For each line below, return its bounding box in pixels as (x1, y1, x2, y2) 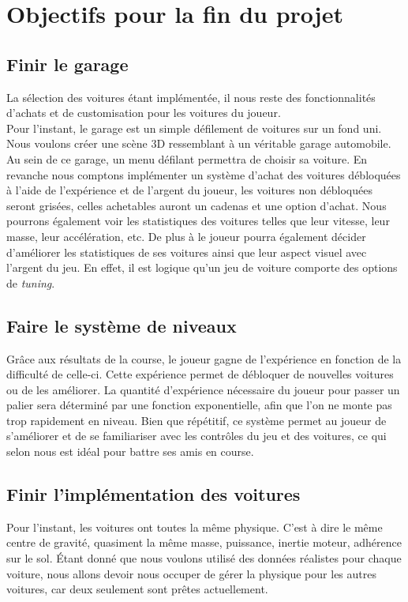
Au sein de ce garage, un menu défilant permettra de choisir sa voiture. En (6, 150, 368, 167)
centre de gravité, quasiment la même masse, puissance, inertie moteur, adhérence (6, 534, 402, 551)
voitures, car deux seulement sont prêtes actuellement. (6, 581, 268, 597)
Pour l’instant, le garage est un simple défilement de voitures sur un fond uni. (6, 119, 382, 136)
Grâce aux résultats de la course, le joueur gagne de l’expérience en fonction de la (6, 350, 402, 367)
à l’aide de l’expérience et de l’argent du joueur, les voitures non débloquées (6, 182, 372, 198)
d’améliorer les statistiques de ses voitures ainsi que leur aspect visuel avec (6, 243, 367, 260)
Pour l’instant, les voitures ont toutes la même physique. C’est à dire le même (6, 518, 383, 535)
